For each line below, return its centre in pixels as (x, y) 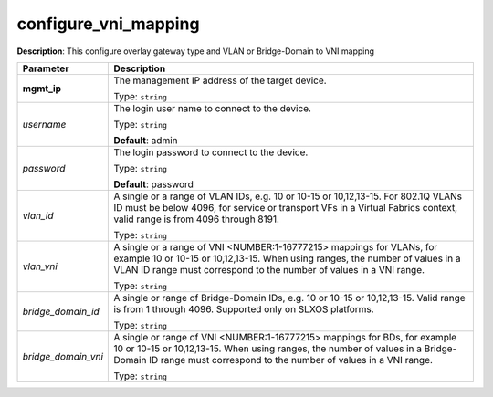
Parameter (46, 68)
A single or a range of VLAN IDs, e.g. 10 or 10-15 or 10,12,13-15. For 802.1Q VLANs (288, 196)
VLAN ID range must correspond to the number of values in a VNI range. (269, 269)
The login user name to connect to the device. (213, 108)
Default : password (153, 184)
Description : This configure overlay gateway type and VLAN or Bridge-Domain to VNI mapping (195, 51)
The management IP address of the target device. (220, 80)
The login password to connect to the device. (211, 152)
